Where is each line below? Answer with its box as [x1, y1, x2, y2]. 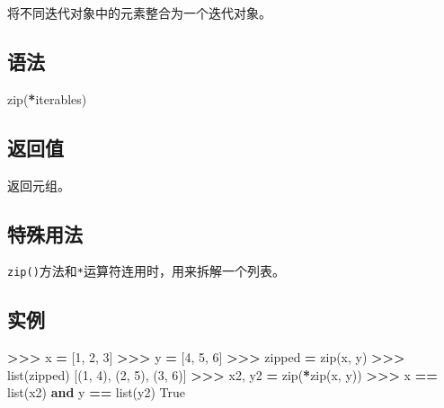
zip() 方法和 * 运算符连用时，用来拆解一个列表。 [7, 262, 285, 280]
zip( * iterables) [7, 89, 87, 108]
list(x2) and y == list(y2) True [7, 383, 185, 402]
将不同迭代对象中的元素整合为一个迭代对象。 [7, 4, 271, 22]
